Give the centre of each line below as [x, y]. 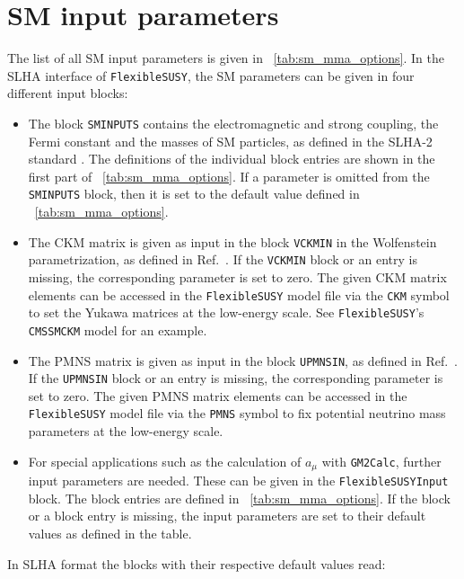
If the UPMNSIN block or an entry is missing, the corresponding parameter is [236, 378]
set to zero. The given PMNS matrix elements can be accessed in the [218, 395]
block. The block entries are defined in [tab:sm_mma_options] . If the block [239, 498]
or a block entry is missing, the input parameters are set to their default [227, 516]
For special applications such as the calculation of [165, 461]
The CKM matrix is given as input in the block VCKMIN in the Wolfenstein [232, 241]
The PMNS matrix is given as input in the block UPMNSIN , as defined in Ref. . [243, 360]
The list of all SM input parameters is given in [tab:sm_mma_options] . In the [226, 58]
